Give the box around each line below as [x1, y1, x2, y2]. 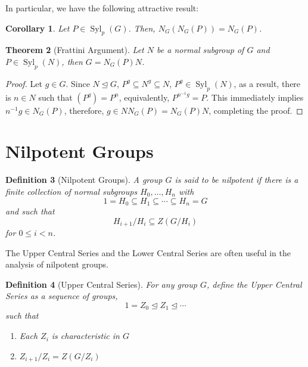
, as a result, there [234, 77, 301, 89]
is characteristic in [51, 329, 120, 342]
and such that [5, 204, 55, 217]
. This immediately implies [206, 91, 304, 103]
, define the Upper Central [206, 278, 302, 290]
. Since [66, 77, 90, 89]
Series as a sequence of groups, [5, 290, 118, 302]
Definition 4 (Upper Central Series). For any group [5, 278, 197, 290]
